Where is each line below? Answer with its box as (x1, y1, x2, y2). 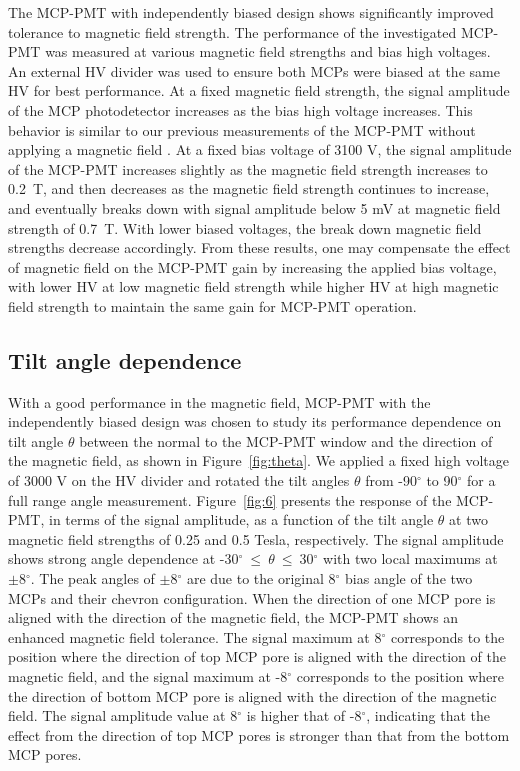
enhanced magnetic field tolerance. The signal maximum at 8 (8, 626, 382, 647)
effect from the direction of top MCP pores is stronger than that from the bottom (8, 724, 510, 745)
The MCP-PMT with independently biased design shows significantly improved (8, 2, 494, 22)
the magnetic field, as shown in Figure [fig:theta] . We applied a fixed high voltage (8, 450, 509, 471)
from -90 (365, 470, 417, 491)
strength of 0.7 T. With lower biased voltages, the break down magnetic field (8, 217, 482, 238)
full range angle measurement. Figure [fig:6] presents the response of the (8, 489, 452, 510)
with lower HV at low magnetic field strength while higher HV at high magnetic (8, 276, 499, 297)
